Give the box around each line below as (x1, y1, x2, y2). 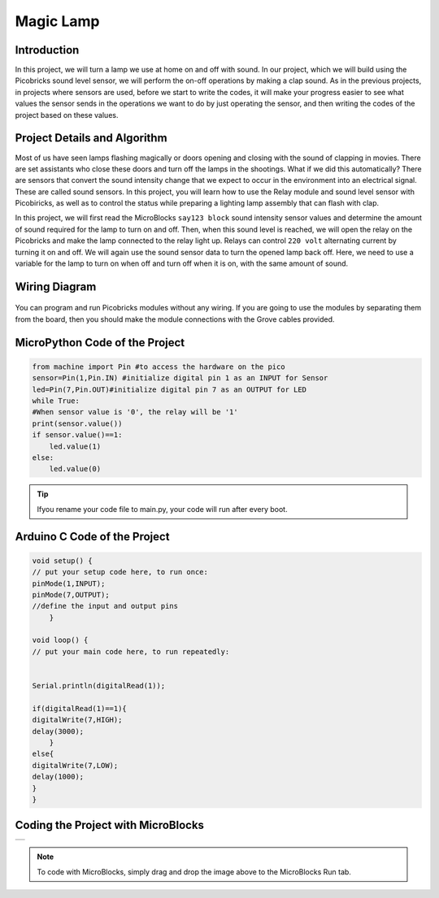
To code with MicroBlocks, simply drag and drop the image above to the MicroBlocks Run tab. (37, 866, 351, 877)
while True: (32, 397, 80, 406)
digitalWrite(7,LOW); (32, 761, 119, 770)
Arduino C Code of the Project (15, 529, 170, 544)
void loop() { (32, 636, 89, 645)
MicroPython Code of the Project (15, 336, 185, 349)
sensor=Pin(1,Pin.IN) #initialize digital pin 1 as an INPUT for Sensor (32, 374, 328, 383)
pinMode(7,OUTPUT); (32, 590, 110, 599)
